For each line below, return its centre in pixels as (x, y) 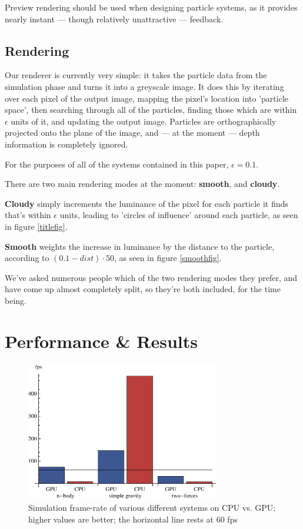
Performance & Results (101, 341)
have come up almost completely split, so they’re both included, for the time (143, 289)
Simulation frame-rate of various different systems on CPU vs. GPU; (152, 508)
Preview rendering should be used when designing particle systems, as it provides (151, 7)
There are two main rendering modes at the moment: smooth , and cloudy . (142, 184)
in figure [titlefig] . (36, 226)
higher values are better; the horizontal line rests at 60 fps (133, 519)
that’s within (28, 215)
